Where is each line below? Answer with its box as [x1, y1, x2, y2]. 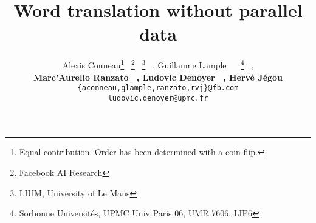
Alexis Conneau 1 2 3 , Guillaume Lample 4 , [62, 57, 254, 71]
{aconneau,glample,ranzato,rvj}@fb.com [77, 84, 239, 93]
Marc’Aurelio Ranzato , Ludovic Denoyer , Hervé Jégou [33, 70, 283, 83]
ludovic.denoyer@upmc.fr [108, 93, 208, 102]
